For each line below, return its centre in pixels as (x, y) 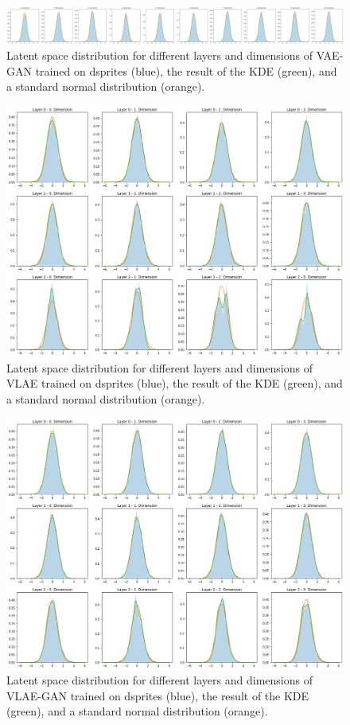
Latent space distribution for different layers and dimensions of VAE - (175, 55)
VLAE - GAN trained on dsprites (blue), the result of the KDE (158, 695)
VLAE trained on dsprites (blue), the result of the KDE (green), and (175, 383)
